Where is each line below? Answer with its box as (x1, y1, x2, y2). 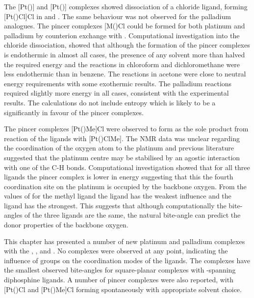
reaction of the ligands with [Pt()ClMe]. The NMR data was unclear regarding (4, 133, 240, 143)
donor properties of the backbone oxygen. (4, 220, 128, 230)
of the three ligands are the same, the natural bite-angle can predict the (25, 210, 241, 220)
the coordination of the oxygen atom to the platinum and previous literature (4, 143, 234, 153)
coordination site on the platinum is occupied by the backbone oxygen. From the (4, 181, 247, 191)
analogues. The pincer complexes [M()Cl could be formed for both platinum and (4, 21, 245, 31)
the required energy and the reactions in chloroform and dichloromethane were (4, 59, 240, 69)
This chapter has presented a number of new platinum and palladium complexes (4, 236, 245, 246)
